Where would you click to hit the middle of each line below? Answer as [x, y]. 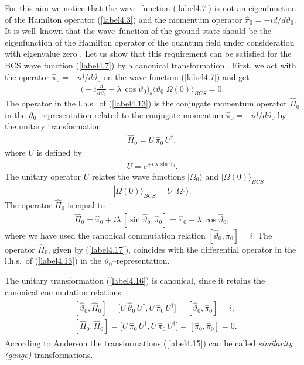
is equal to [86, 204]
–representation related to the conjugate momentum [130, 114]
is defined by [59, 152]
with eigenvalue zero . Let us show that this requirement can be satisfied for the [148, 54]
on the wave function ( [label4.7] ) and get [176, 76]
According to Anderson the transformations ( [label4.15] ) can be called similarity [149, 343]
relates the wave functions [138, 176]
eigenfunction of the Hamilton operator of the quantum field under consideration [150, 42]
